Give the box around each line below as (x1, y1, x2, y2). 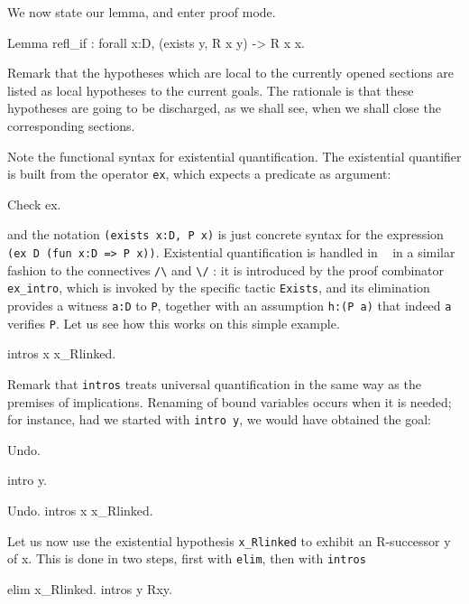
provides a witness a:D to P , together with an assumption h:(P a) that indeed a (7, 296, 452, 315)
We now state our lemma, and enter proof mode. (7, 3, 276, 21)
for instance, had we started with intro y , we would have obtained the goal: (7, 410, 431, 429)
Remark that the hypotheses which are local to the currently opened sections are (7, 63, 454, 82)
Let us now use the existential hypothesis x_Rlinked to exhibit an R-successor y (7, 531, 451, 550)
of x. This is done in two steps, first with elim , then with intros (7, 549, 366, 568)
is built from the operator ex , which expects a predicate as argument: (7, 164, 391, 183)
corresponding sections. (7, 116, 135, 135)
